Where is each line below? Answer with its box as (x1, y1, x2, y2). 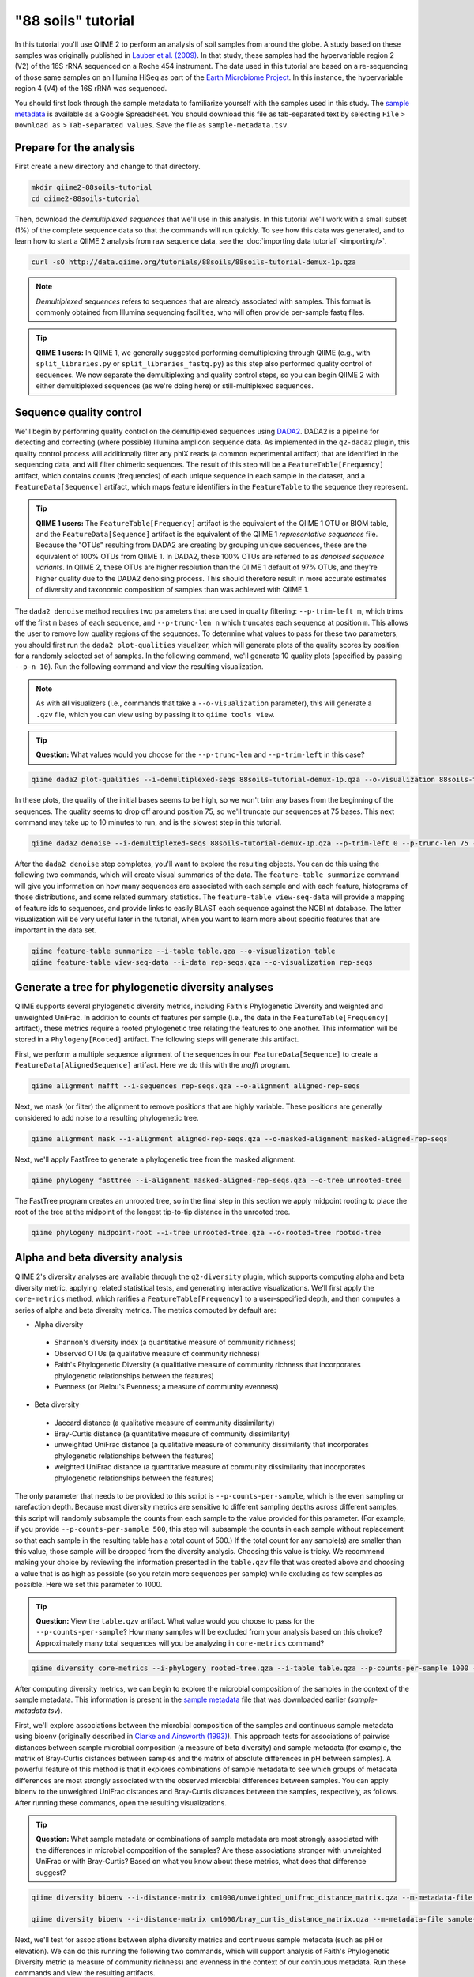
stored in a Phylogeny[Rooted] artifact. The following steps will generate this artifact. (14, 1034, 299, 1044)
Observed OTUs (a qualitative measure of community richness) (54, 1348, 260, 1358)
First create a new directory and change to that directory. (14, 162, 201, 172)
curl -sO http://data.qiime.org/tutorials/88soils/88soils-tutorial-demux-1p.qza (31, 258, 357, 266)
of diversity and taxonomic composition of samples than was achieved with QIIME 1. (36, 585, 310, 595)
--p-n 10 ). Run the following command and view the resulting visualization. (14, 662, 264, 671)
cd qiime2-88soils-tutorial (31, 194, 140, 203)
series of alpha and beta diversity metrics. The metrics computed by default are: (14, 1305, 276, 1314)
